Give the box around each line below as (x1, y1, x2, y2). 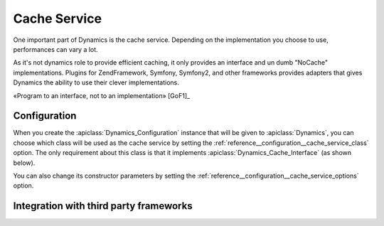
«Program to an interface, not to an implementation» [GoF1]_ (13, 91, 191, 99)
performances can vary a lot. (13, 45, 99, 53)
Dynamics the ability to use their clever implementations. (13, 78, 179, 87)
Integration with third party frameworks (13, 200, 193, 212)
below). (13, 158, 36, 167)
